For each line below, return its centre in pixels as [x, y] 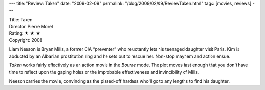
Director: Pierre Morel [31, 27]
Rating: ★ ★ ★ [25, 33]
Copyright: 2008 [26, 40]
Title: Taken [21, 19]
